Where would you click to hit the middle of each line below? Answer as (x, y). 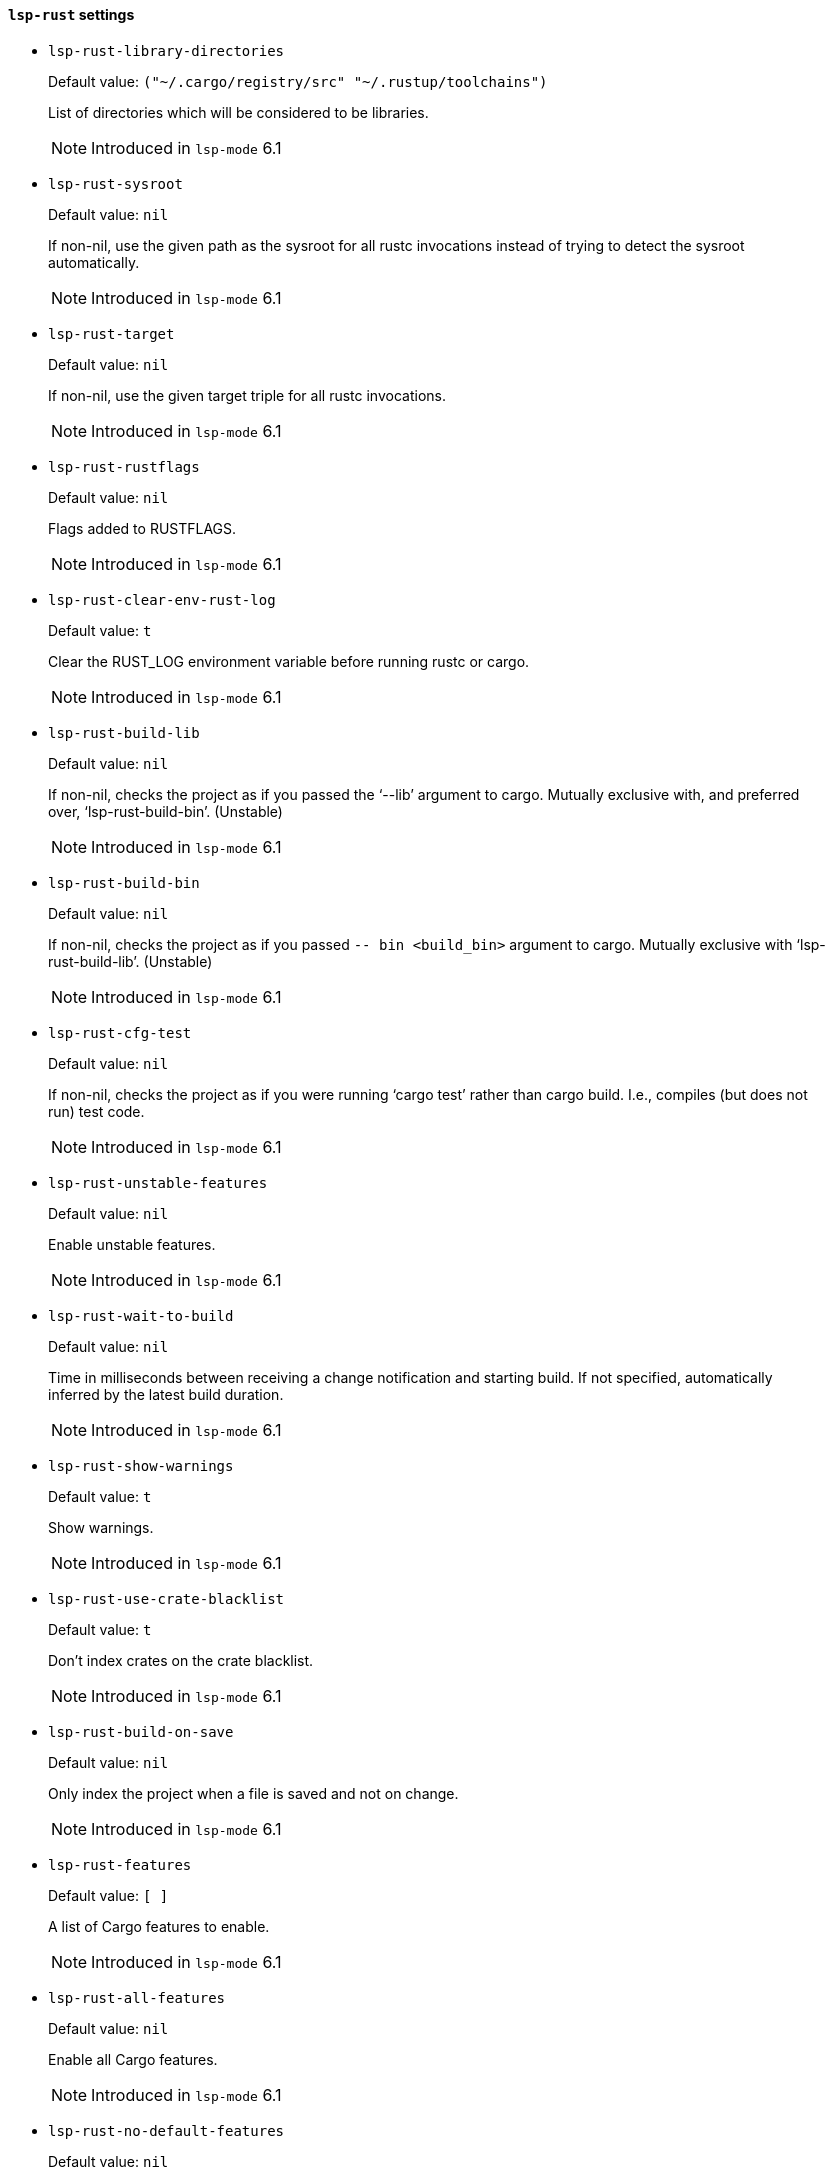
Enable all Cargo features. (133, 2059)
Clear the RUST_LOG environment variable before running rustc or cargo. (289, 661)
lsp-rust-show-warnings (141, 1465)
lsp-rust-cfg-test (120, 1032)
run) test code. (96, 1111)
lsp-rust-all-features (137, 1997)
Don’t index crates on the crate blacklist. (181, 1660)
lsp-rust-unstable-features (158, 1182)
